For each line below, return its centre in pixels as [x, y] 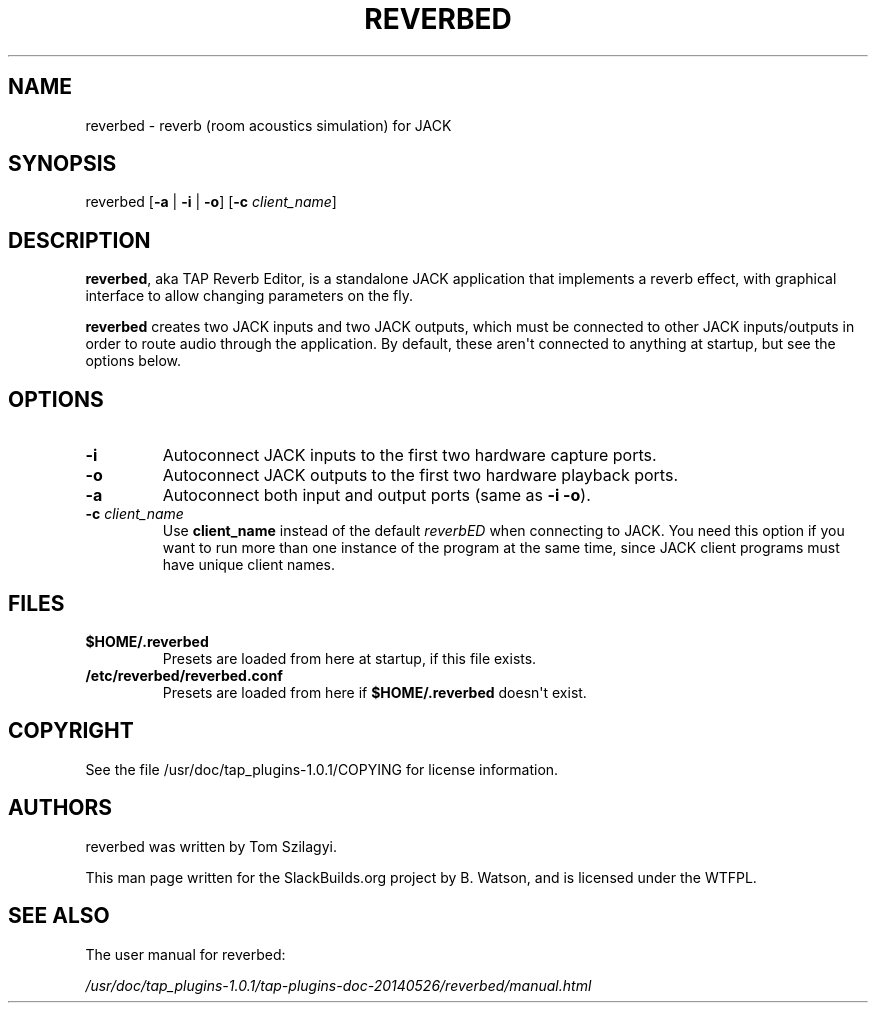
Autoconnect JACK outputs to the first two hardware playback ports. [420, 475]
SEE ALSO [59, 916]
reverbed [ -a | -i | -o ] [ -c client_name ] [211, 202]
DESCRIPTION [79, 240]
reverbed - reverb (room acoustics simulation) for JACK [268, 125]
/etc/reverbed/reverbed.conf [184, 675]
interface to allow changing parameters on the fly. [249, 296]
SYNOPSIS [62, 164]
